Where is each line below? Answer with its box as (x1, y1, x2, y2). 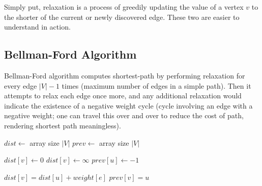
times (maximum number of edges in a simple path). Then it (62, 80, 251, 91)
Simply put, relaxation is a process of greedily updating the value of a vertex (4, 2, 244, 12)
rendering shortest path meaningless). (4, 120, 121, 130)
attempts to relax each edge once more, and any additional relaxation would (4, 90, 242, 101)
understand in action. (4, 21, 71, 32)
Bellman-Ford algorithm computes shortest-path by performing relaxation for (4, 70, 245, 81)
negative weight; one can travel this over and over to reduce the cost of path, (4, 110, 244, 121)
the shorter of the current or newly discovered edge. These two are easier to (4, 11, 240, 22)
